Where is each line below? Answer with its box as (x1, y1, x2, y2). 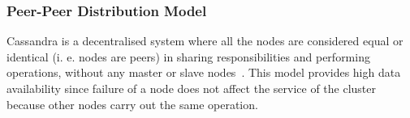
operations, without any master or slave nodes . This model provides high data (6, 64, 401, 81)
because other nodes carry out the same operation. (6, 95, 258, 112)
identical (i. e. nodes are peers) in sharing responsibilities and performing (6, 48, 370, 65)
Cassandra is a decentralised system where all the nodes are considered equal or (6, 32, 404, 49)
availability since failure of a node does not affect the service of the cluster (6, 80, 376, 96)
